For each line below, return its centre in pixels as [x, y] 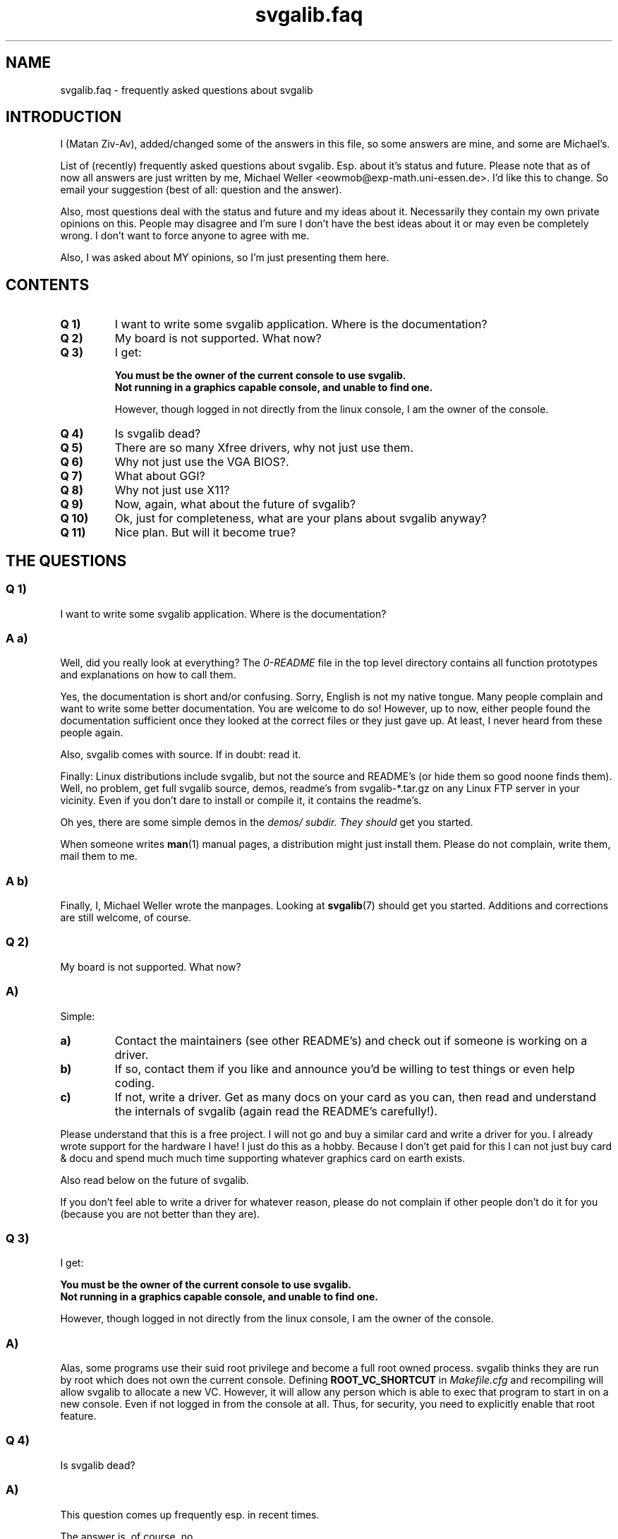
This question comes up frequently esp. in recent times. [190, 1514]
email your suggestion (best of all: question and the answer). [201, 190]
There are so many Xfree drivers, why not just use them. [264, 448]
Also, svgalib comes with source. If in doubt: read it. [181, 755]
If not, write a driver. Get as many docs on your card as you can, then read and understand [355, 1097]
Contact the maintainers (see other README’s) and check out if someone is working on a [351, 1040]
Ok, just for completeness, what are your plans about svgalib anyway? [301, 519]
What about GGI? [160, 476]
